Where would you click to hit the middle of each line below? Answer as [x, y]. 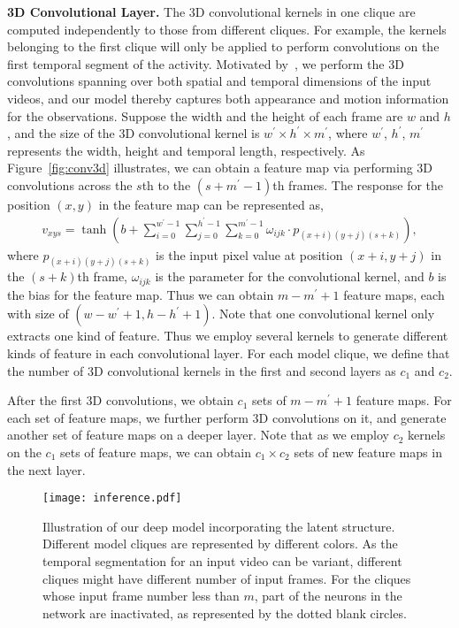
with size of [38, 314]
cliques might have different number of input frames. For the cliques [227, 578]
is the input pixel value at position [249, 254]
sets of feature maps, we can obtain [156, 452]
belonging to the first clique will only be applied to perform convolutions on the [223, 46]
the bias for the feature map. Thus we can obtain [141, 294]
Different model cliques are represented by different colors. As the [220, 544]
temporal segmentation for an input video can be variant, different [222, 561]
